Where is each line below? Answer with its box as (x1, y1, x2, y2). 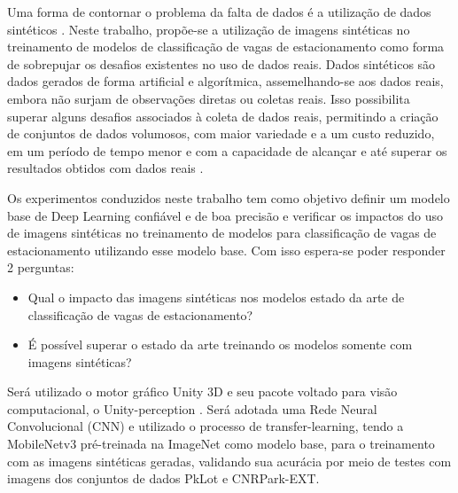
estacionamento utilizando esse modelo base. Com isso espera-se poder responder (7, 240, 446, 259)
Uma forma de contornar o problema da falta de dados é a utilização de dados (7, 3, 431, 20)
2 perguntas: (7, 258, 74, 277)
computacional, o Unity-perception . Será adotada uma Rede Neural (7, 399, 377, 418)
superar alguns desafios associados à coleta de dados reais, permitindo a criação (7, 106, 439, 125)
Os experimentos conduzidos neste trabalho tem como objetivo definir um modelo (7, 188, 450, 207)
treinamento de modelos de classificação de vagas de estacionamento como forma (7, 37, 445, 56)
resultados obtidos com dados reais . (7, 159, 204, 177)
